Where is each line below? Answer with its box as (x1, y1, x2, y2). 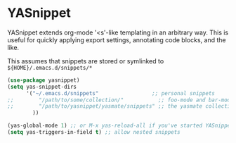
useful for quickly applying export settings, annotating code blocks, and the (7, 35, 226, 44)
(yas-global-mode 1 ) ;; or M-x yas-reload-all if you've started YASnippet (7, 122, 234, 130)
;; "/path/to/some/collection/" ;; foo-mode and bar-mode (7, 97, 234, 104)
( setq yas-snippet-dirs (7, 83, 77, 90)
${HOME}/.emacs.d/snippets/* (7, 64, 93, 71)
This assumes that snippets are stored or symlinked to (7, 56, 164, 65)
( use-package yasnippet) (7, 76, 80, 84)
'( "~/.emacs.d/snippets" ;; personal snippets (25, 89, 216, 97)
